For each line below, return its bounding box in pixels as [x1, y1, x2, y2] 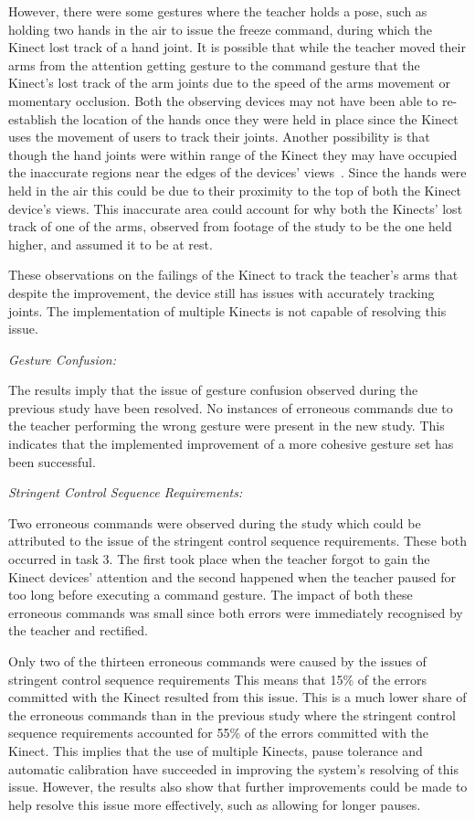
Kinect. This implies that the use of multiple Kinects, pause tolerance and [8, 740, 423, 760]
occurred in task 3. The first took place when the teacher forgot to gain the [8, 549, 430, 569]
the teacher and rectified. [8, 621, 148, 640]
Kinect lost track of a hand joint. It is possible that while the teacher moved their [8, 37, 466, 57]
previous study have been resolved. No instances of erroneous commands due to [8, 398, 453, 417]
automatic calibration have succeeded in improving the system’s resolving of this [8, 759, 459, 778]
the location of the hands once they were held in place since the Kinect [60, 109, 459, 128]
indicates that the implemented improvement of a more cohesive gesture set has [8, 434, 454, 453]
